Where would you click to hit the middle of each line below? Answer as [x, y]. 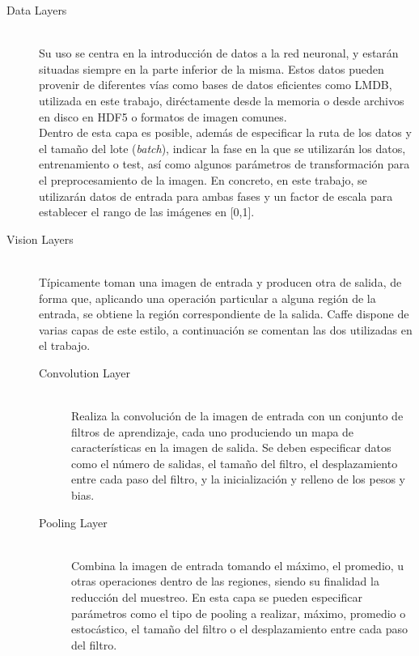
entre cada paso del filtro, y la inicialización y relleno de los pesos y [239, 479]
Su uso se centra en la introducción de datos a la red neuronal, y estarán [219, 53]
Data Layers [37, 10]
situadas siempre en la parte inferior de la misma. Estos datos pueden [212, 68]
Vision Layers [40, 239]
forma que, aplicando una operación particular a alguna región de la [207, 298]
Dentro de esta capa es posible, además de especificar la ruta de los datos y [225, 132]
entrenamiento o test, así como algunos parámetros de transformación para [224, 164]
